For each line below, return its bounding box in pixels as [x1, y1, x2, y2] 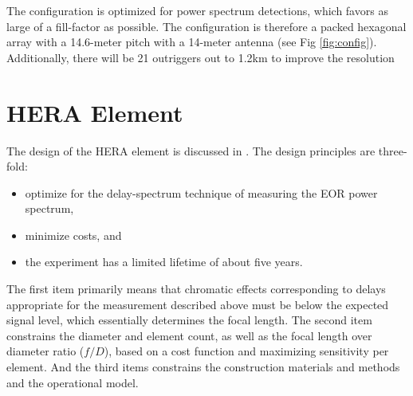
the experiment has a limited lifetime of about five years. [25, 253, 303, 270]
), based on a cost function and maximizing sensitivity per [104, 343, 389, 359]
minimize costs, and [25, 226, 122, 243]
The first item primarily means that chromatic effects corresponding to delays [6, 280, 386, 297]
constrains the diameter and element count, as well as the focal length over [6, 327, 372, 343]
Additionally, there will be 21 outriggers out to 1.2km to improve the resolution [6, 49, 395, 65]
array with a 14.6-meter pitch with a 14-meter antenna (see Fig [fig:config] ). [6, 33, 377, 50]
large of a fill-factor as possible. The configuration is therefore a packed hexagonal [6, 18, 407, 34]
